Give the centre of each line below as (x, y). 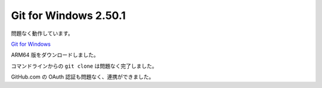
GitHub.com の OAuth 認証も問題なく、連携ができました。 (83, 77)
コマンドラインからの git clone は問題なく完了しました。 (84, 66)
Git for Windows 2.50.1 (69, 15)
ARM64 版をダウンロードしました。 (55, 55)
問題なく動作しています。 (42, 33)
